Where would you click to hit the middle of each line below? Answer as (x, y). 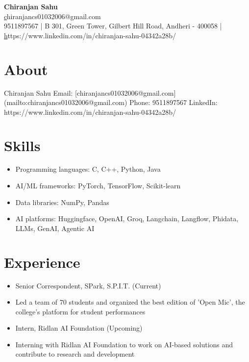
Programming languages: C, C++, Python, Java (88, 169)
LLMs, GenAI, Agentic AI (55, 228)
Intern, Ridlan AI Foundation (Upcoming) (79, 328)
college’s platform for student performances (80, 311)
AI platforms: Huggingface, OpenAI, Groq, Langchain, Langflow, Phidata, (127, 219)
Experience (42, 262)
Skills (22, 145)
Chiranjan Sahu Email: (38, 92)
